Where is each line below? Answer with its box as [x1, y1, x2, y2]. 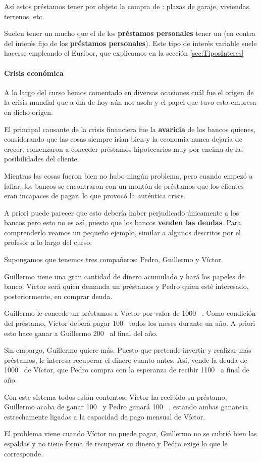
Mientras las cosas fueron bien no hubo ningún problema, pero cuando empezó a [4, 170, 253, 181]
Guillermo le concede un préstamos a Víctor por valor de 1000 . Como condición [4, 308, 256, 318]
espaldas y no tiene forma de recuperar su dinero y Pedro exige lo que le [4, 438, 228, 448]
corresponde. [4, 448, 43, 458]
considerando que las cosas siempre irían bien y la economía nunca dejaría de [4, 134, 242, 144]
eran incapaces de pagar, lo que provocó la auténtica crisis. [4, 190, 186, 201]
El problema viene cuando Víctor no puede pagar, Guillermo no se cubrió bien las [4, 428, 257, 439]
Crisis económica [4, 67, 64, 78]
